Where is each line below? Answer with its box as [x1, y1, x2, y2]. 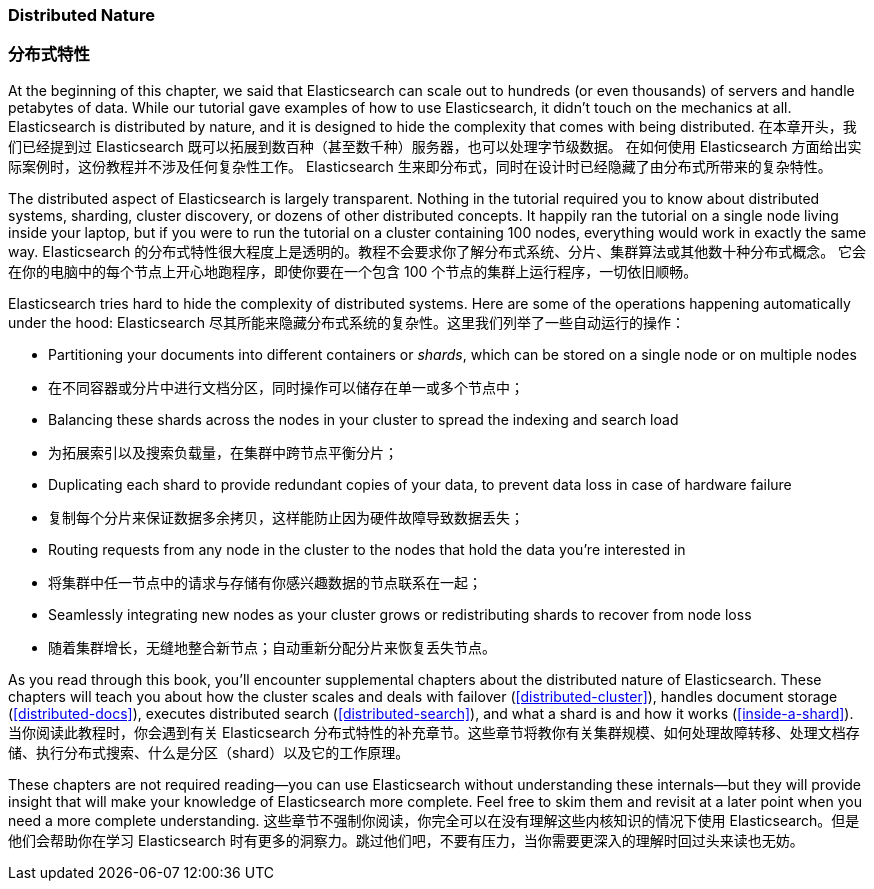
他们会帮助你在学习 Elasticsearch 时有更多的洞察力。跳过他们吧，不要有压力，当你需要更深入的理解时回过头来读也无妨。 [8, 831, 804, 849]
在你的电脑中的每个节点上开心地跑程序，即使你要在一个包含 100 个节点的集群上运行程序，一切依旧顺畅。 [8, 262, 698, 280]
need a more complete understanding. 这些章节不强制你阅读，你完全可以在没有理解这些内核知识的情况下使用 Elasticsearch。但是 [8, 811, 860, 829]
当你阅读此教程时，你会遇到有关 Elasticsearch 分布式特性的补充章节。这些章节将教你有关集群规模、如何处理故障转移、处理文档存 [8, 723, 860, 741]
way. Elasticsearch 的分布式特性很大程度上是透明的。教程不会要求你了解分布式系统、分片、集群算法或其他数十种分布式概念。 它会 [8, 242, 867, 260]
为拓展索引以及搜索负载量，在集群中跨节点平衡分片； [48, 443, 398, 461]
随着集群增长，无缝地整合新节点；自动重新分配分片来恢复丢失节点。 [48, 638, 496, 656]
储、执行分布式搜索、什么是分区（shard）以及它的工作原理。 [8, 743, 410, 761]
